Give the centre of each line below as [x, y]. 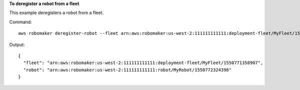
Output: [17, 44]
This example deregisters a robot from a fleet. [56, 13]
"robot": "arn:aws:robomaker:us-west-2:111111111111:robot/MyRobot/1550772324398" [127, 70]
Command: [20, 22]
